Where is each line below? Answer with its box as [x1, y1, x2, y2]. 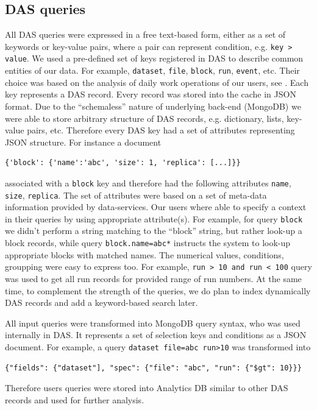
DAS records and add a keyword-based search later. [5, 296, 198, 309]
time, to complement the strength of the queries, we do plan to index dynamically [5, 284, 311, 297]
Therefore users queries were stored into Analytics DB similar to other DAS [5, 381, 288, 394]
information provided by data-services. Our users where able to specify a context [5, 200, 307, 213]
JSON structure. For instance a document [5, 135, 162, 148]
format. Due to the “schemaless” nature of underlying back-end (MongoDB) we [5, 99, 301, 112]
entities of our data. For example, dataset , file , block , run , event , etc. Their [5, 64, 300, 77]
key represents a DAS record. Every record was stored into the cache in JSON [5, 88, 296, 101]
